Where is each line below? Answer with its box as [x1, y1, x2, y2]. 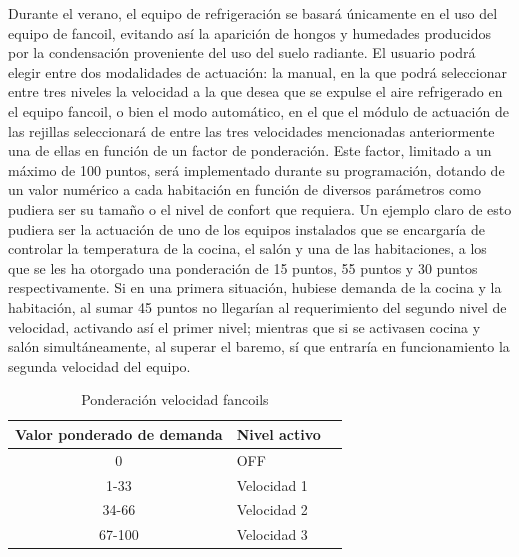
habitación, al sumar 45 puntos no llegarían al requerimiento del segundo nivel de [8, 296, 507, 317]
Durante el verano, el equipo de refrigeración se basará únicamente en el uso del [8, 3, 498, 23]
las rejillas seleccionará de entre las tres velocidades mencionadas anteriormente [8, 120, 495, 141]
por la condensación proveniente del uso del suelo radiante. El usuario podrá [8, 42, 476, 63]
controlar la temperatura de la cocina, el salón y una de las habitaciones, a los [8, 238, 487, 259]
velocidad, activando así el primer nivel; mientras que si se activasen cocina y [8, 316, 481, 337]
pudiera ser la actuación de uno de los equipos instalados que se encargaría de [8, 218, 485, 239]
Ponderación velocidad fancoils [81, 389, 269, 410]
